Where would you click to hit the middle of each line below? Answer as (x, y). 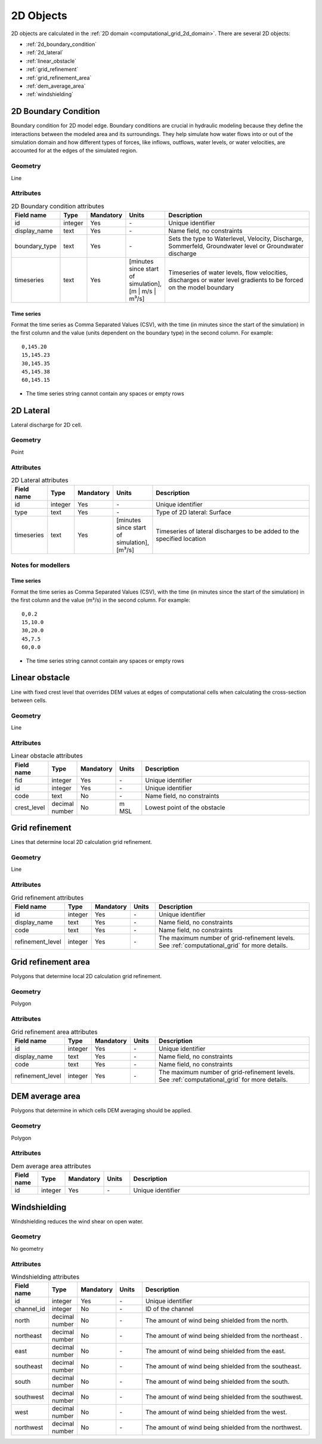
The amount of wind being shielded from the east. (216, 1351)
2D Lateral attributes (40, 480)
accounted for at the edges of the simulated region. (74, 151)
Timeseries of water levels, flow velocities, (228, 273)
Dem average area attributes (51, 1166)
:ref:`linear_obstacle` (51, 61)
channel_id (30, 1309)
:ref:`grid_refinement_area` (59, 78)
